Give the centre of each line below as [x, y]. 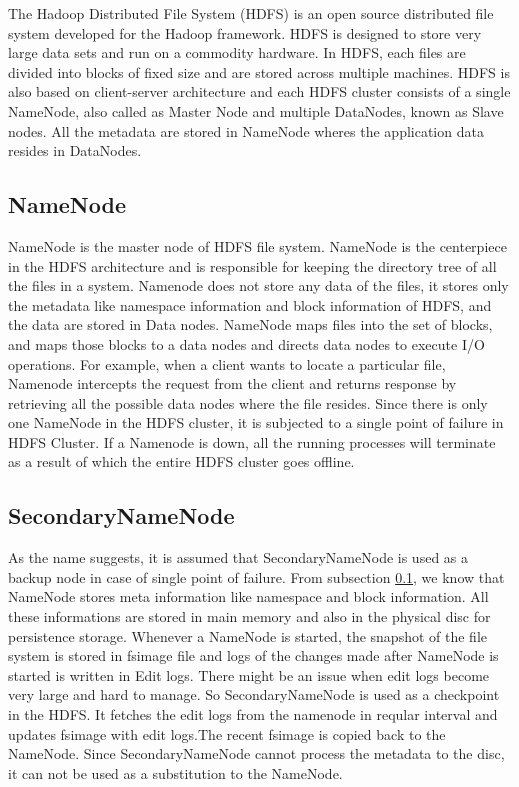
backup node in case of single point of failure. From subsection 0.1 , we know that [256, 576]
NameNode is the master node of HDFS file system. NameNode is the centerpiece [257, 245]
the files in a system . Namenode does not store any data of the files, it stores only [258, 285]
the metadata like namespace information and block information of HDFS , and [250, 304]
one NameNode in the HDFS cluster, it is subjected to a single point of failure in [256, 422]
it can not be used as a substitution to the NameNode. [175, 772]
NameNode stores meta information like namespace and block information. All [248, 596]
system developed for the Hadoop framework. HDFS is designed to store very [245, 32]
